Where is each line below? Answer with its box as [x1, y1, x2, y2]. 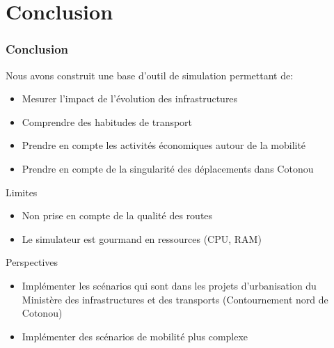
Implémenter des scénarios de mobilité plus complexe [22, 329, 248, 343]
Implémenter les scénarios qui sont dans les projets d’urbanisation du [22, 278, 317, 292]
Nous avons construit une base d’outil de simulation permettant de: [6, 68, 294, 82]
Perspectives [6, 255, 58, 269]
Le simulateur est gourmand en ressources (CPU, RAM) [22, 231, 262, 246]
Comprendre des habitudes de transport [22, 114, 193, 129]
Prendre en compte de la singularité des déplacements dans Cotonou [22, 161, 314, 175]
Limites [6, 184, 38, 199]
